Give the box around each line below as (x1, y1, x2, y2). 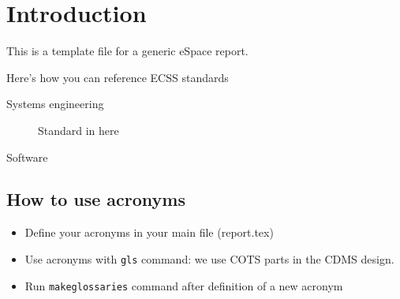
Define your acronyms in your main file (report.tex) (24, 224, 274, 241)
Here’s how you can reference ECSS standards (6, 69, 229, 85)
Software (6, 148, 48, 165)
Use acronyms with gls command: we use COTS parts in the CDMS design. (24, 250, 394, 267)
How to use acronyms (6, 187, 186, 211)
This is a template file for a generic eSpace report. (6, 43, 249, 59)
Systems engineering (6, 95, 104, 112)
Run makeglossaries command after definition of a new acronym (24, 277, 343, 293)
